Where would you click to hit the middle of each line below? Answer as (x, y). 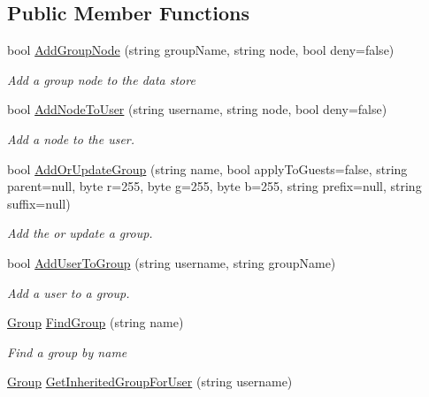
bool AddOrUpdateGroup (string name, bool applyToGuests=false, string (207, 168)
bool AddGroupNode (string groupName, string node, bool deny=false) (201, 50)
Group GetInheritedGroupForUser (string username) (150, 382)
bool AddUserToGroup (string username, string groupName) (172, 262)
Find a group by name (67, 351)
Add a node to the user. (71, 138)
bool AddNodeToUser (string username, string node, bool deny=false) (197, 109)
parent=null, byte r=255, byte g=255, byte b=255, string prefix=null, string (214, 186)
